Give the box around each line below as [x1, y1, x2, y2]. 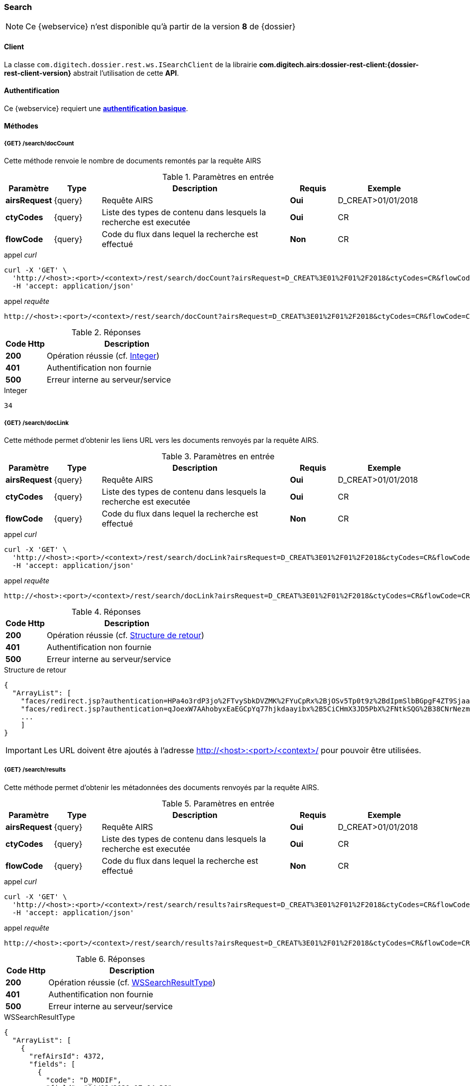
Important [5, 745, 42, 755]
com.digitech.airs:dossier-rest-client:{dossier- [259, 60, 419, 69]
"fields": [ [29, 1060, 76, 1068]
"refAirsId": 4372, [29, 1052, 105, 1060]
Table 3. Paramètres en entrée [161, 451, 275, 461]
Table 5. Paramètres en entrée [161, 798, 275, 809]
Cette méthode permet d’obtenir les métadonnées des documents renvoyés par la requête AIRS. [4, 783, 319, 792]
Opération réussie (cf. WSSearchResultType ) [48, 977, 216, 987]
